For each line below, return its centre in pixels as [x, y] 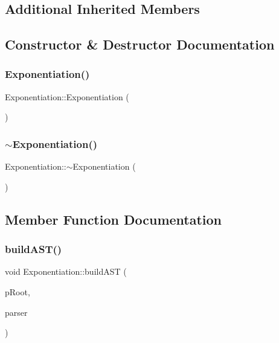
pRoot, [18, 291]
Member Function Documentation [114, 219]
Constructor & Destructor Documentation [140, 44]
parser [16, 312]
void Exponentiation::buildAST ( [66, 271]
